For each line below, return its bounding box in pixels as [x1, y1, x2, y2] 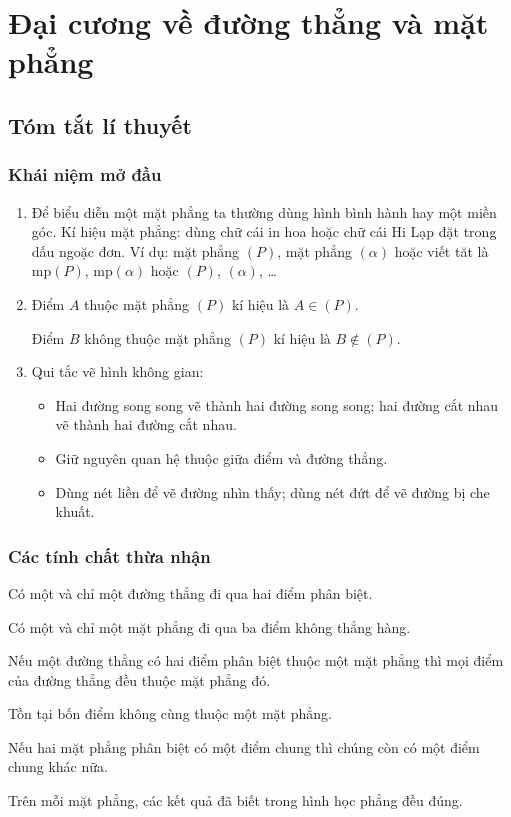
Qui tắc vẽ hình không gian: [31, 361, 204, 382]
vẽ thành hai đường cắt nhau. [55, 414, 237, 435]
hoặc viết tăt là [394, 240, 489, 261]
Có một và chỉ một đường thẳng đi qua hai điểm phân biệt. [8, 582, 373, 603]
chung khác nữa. [8, 756, 108, 777]
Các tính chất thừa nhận [8, 543, 211, 568]
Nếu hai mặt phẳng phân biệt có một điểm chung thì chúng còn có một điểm [8, 736, 480, 757]
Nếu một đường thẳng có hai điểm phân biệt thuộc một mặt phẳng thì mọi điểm [8, 650, 504, 671]
